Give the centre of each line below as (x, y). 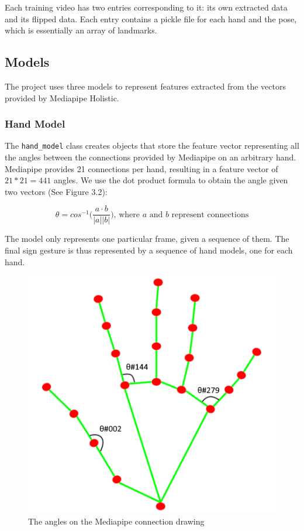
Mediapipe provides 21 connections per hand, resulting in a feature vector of (141, 168)
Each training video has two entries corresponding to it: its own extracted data (146, 7)
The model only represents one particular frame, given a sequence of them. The (147, 239)
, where (127, 215)
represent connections (210, 215)
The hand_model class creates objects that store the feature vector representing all (152, 145)
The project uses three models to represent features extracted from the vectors (145, 86)
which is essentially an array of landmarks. (81, 30)
